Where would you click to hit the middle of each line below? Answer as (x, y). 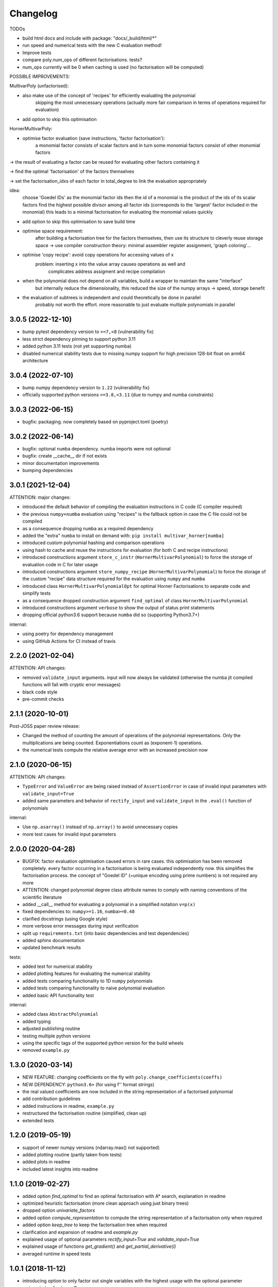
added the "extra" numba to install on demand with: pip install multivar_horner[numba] (123, 536)
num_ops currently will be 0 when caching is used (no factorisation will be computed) (113, 67)
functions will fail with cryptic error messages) (72, 685)
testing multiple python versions (56, 1036)
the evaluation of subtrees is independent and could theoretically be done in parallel (111, 298)
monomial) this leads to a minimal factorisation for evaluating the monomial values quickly (118, 212)
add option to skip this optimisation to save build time (79, 221)
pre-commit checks (43, 699)
